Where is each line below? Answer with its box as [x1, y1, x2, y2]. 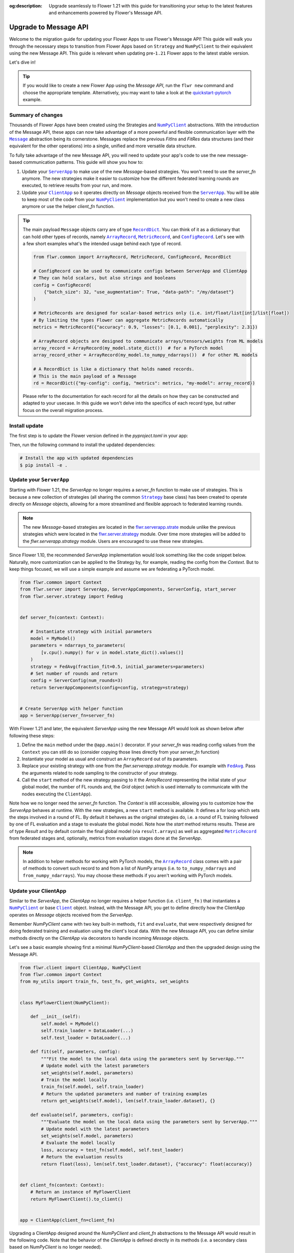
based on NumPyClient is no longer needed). [9, 1244, 102, 1250]
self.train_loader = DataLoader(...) [41, 1028, 134, 1033]
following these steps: [9, 732, 55, 739]
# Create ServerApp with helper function [20, 706, 123, 711]
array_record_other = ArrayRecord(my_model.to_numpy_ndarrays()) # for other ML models [33, 352, 258, 358]
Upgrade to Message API [9, 23, 89, 32]
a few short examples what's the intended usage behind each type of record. [23, 241, 182, 247]
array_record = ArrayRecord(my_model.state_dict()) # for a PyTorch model [33, 345, 224, 351]
